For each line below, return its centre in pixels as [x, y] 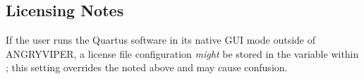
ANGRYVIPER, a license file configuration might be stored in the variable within [182, 53]
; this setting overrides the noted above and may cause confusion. [147, 67]
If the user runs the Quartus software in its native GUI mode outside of [160, 40]
